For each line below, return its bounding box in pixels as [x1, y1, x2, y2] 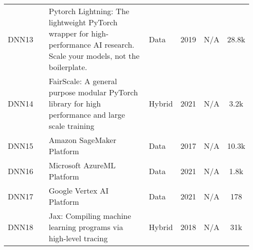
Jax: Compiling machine [49, 210, 131, 221]
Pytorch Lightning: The [49, 5, 129, 17]
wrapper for [49, 28, 89, 39]
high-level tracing [49, 232, 108, 244]
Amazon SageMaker [49, 134, 116, 145]
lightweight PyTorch [49, 17, 118, 28]
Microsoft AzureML [49, 160, 116, 171]
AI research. [93, 39, 135, 50]
